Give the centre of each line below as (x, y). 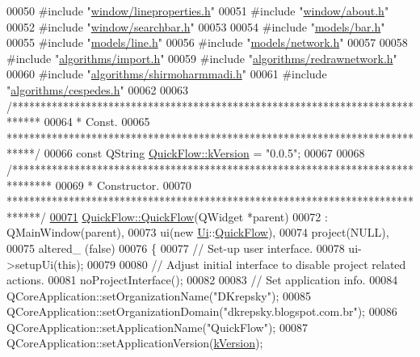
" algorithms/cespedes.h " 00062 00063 (98, 89)
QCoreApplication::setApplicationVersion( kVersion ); (135, 343)
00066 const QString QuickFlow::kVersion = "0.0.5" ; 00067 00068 (204, 153)
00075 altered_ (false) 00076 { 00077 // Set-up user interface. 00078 (176, 248)
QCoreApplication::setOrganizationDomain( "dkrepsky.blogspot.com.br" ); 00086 (202, 311)
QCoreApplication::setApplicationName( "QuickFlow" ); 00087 (157, 327)
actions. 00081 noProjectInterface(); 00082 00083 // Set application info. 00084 (202, 280)
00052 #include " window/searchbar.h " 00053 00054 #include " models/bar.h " (196, 26)
